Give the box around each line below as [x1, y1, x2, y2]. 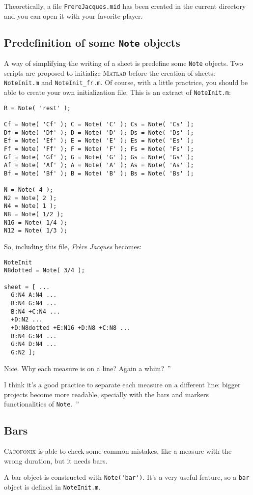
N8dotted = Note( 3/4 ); [4, 267, 85, 274]
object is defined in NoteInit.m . [4, 482, 101, 492]
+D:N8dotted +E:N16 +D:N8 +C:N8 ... [11, 324, 131, 331]
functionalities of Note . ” [4, 399, 79, 409]
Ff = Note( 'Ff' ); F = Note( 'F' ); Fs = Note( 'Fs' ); [4, 145, 194, 152]
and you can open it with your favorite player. [4, 10, 143, 21]
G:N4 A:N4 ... [11, 291, 57, 299]
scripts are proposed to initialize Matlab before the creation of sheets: [4, 67, 216, 78]
